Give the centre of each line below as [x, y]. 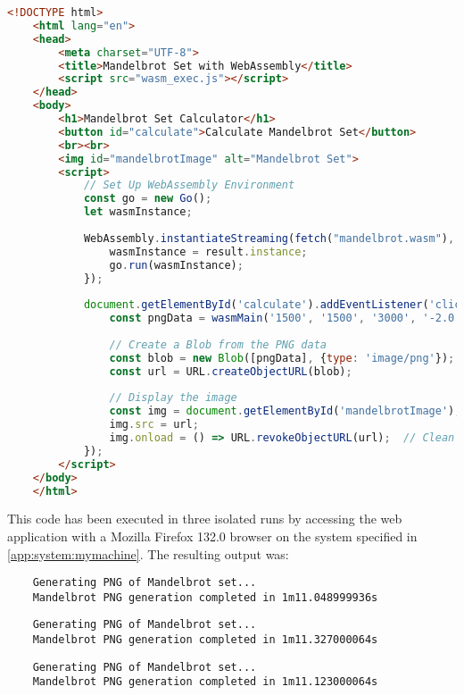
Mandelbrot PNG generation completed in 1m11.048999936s [205, 597]
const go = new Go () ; [148, 199]
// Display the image [173, 398]
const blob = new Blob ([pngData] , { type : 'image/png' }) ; [282, 358]
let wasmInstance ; [138, 212]
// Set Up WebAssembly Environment [189, 185]
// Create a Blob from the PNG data [218, 344]
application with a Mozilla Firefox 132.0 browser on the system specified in [212, 536]
